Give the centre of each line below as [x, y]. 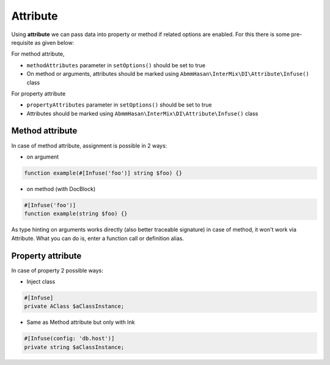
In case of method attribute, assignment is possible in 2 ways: [89, 145]
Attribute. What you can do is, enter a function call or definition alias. [98, 238]
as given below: [54, 42]
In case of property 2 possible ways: [57, 270]
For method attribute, [38, 54]
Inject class [41, 281]
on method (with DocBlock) [61, 189]
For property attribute [38, 93]
